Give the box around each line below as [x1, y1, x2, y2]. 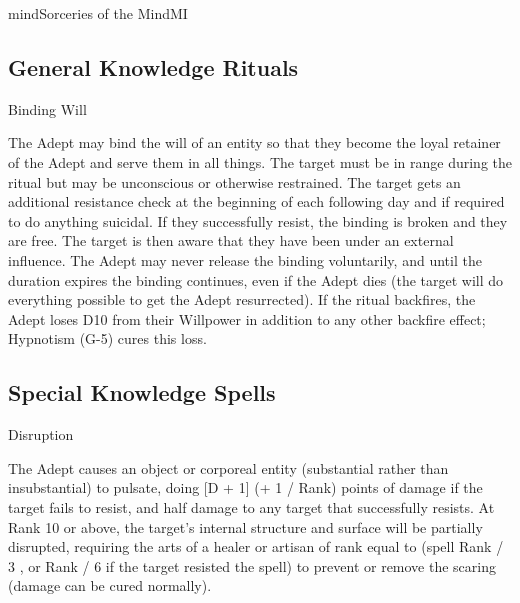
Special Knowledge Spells [8, 377, 276, 408]
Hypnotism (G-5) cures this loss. [8, 328, 207, 349]
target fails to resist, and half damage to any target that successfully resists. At [8, 496, 495, 517]
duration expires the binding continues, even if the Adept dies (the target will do [8, 269, 504, 290]
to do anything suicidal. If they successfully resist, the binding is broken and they [8, 210, 508, 231]
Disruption [8, 424, 74, 445]
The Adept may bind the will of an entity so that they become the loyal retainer [8, 132, 501, 153]
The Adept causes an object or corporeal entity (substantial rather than [8, 457, 449, 478]
